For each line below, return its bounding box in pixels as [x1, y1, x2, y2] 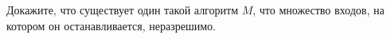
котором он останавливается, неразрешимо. [6, 17, 216, 33]
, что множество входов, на [252, 2, 385, 18]
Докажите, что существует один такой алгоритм [6, 2, 238, 18]
